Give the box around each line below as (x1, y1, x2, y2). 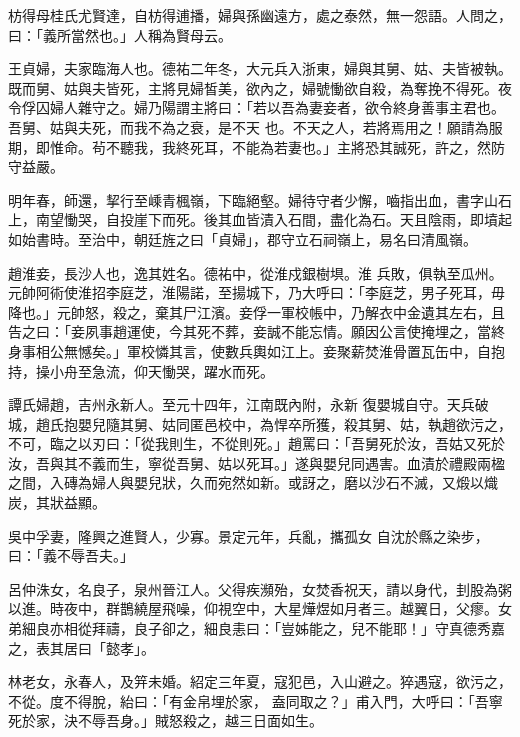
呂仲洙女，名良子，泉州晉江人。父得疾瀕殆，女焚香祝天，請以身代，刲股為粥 (8, 578, 512, 599)
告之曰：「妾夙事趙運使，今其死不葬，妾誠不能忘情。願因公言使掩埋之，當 (8, 321, 491, 342)
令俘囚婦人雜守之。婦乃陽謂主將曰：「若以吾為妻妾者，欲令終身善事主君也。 (8, 97, 505, 118)
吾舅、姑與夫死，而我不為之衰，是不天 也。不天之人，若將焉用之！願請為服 (8, 116, 503, 137)
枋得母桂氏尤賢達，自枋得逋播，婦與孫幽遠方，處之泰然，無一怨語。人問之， (8, 5, 512, 25)
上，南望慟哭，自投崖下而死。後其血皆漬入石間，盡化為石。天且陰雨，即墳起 (8, 209, 512, 230)
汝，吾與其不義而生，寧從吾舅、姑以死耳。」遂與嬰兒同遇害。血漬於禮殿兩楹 (8, 452, 505, 473)
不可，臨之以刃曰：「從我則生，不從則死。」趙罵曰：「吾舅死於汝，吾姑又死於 (8, 433, 505, 454)
